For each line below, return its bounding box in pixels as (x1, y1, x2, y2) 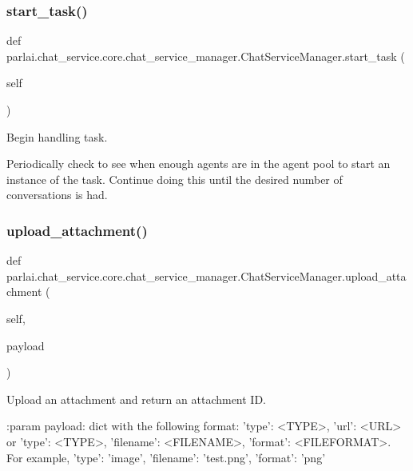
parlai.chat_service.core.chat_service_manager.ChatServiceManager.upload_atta (6, 267, 407, 284)
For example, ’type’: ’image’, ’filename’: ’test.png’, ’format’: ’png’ (6, 449, 326, 465)
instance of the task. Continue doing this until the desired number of (6, 170, 343, 187)
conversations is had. (6, 186, 108, 203)
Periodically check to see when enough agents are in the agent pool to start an (6, 155, 391, 172)
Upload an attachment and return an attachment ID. (6, 390, 267, 407)
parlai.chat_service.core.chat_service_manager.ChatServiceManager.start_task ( (6, 47, 405, 64)
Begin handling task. (6, 128, 108, 145)
